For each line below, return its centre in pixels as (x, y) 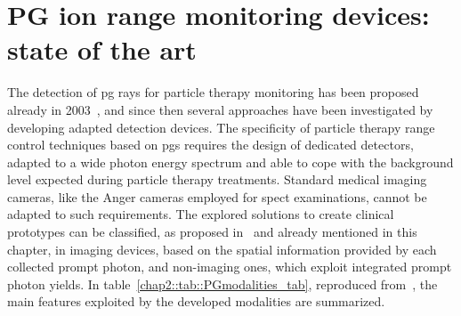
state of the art (102, 49)
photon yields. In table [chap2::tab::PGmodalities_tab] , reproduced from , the (222, 284)
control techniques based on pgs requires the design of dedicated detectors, (210, 145)
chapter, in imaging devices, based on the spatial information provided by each (222, 249)
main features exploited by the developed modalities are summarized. (196, 301)
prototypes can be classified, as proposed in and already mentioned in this (212, 232)
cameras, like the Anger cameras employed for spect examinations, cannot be (217, 196)
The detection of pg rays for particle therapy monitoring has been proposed (213, 92)
